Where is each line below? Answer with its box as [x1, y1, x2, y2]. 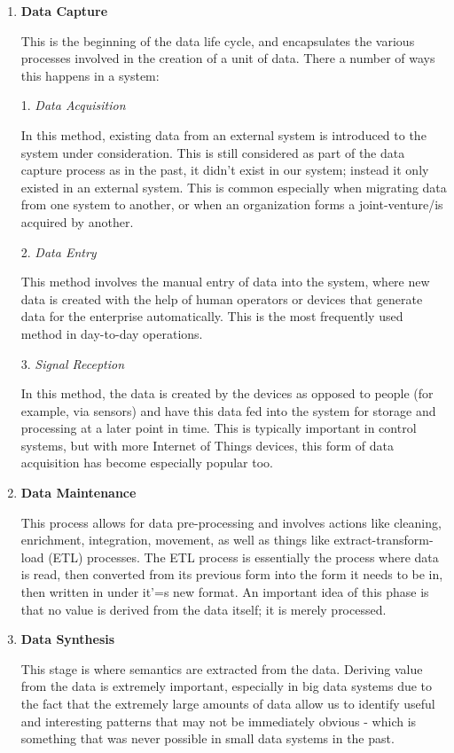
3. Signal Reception [20, 354, 125, 373]
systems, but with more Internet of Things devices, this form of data [20, 435, 394, 454]
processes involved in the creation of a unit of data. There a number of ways [20, 49, 435, 67]
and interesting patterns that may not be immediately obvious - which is [20, 711, 417, 730]
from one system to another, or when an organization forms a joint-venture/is [20, 195, 443, 214]
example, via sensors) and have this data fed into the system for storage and [20, 401, 436, 420]
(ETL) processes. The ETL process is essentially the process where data [48, 547, 439, 566]
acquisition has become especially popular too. [20, 453, 273, 472]
